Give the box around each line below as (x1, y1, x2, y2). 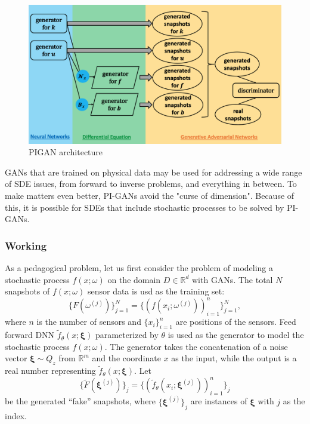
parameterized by (95, 328, 159, 341)
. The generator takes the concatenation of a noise (104, 340, 288, 352)
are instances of (190, 395, 247, 407)
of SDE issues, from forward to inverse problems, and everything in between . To (5, 177, 297, 190)
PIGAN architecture (29, 146, 103, 158)
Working (5, 238, 47, 253)
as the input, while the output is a (171, 352, 297, 364)
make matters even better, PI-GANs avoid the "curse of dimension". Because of (5, 189, 294, 202)
